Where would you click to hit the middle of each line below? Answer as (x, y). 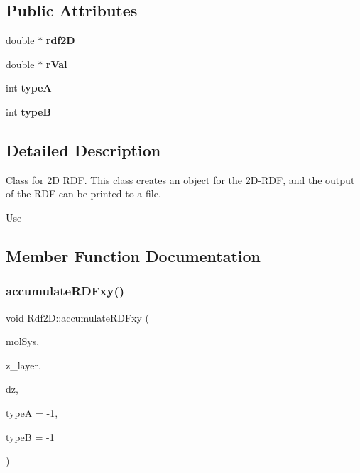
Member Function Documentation (133, 255)
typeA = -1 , (32, 412)
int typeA (29, 88)
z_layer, (23, 365)
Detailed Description (83, 149)
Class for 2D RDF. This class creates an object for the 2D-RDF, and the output (180, 179)
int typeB (28, 111)
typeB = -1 (30, 436)
